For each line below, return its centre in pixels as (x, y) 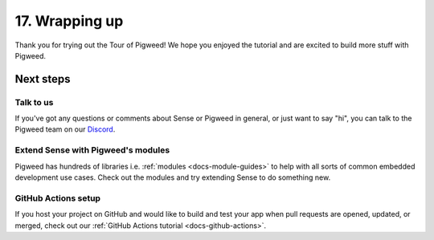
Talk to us (34, 102)
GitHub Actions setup (57, 198)
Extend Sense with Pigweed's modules (92, 150)
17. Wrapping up (69, 21)
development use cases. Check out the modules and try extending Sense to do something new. (173, 177)
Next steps (43, 79)
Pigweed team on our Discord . (65, 129)
